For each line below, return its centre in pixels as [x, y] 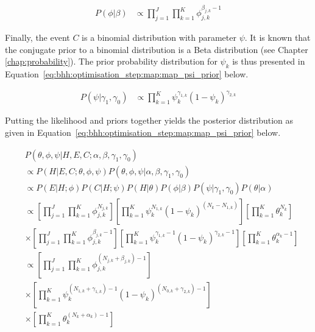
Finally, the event [37, 37]
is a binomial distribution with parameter [159, 37]
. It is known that [278, 37]
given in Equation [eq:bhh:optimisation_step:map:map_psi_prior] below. [143, 132]
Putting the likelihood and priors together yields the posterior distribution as [149, 120]
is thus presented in [269, 61]
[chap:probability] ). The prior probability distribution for [111, 61]
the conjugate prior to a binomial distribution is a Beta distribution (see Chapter [157, 49]
